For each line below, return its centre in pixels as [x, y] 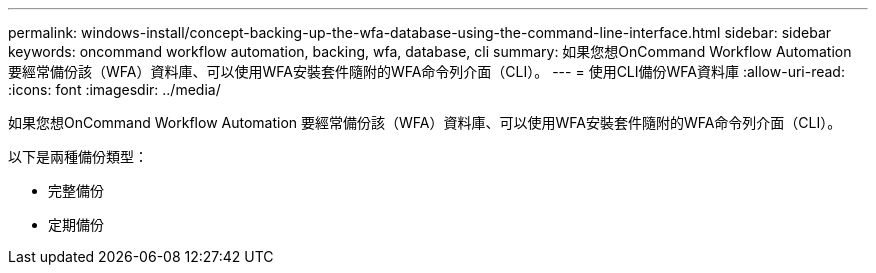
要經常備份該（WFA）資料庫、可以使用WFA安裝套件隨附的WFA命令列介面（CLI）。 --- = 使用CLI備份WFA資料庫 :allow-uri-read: [426, 71]
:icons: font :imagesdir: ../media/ [114, 89]
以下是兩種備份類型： [78, 156]
